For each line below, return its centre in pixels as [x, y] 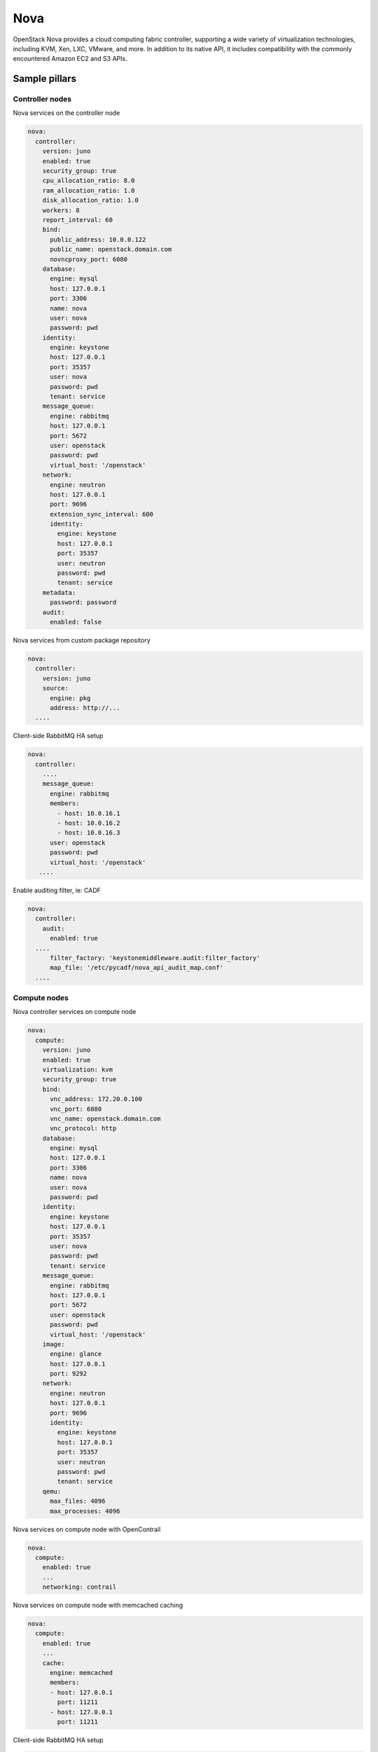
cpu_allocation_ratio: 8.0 [89, 181]
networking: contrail [79, 1587]
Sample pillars [45, 79]
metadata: [59, 593]
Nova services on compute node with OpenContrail [87, 1529]
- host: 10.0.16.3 [89, 833]
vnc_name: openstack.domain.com [105, 1118]
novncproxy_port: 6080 [89, 259]
